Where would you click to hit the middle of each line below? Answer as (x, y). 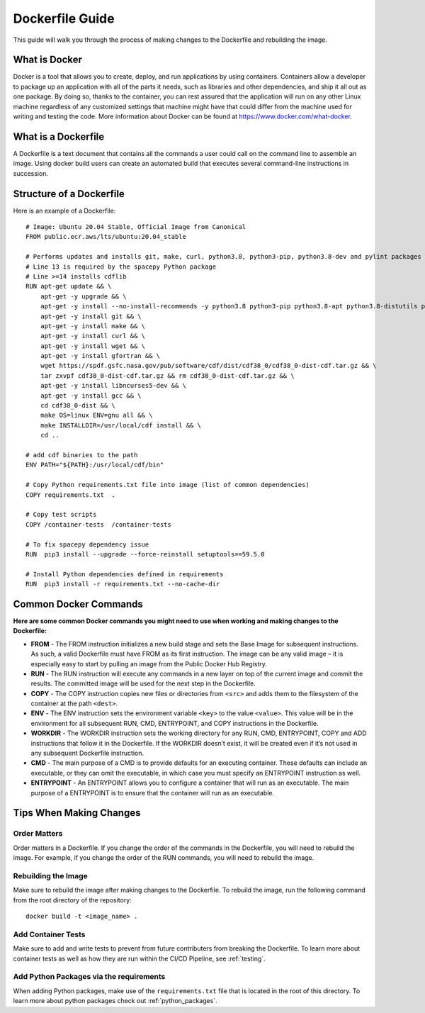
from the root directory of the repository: (73, 900)
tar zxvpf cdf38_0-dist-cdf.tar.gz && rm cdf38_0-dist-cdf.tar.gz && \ (167, 375)
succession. (31, 173)
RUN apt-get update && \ (69, 286)
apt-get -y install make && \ (92, 326)
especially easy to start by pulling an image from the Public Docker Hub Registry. (149, 664)
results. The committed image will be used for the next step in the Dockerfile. (143, 683)
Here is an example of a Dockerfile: (64, 211)
